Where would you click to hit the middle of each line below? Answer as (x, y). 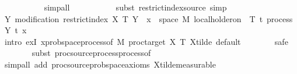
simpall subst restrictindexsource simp (135, 7)
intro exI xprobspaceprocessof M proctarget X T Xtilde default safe (146, 41)
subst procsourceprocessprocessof (91, 53)
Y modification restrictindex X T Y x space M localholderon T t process (148, 18)
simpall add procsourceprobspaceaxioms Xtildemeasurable (110, 64)
